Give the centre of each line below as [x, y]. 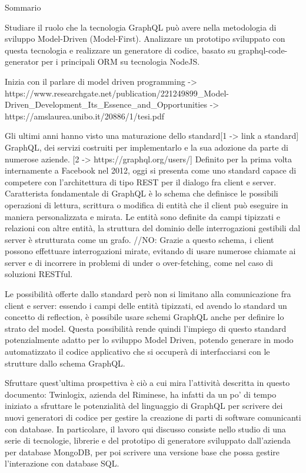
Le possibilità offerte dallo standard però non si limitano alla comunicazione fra [148, 294]
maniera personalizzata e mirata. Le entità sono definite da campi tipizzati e [142, 216]
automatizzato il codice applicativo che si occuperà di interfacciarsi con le [137, 352]
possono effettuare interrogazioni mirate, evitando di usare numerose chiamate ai [150, 251]
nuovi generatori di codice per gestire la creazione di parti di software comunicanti [153, 417]
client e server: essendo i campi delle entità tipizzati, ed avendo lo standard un [146, 305]
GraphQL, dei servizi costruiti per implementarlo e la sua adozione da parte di [147, 147]
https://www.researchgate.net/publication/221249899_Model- [117, 93]
